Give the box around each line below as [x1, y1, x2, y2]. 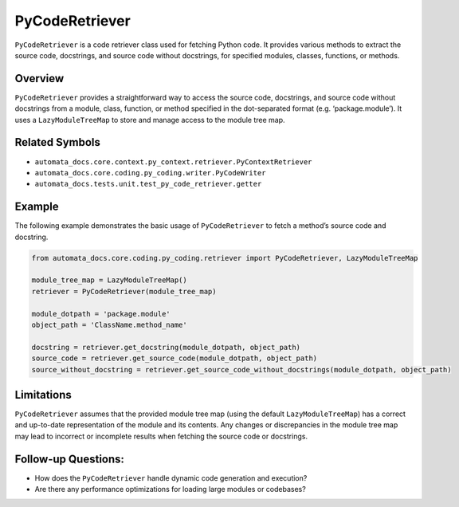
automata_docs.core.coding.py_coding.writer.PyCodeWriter [34, 168, 266, 177]
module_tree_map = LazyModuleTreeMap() [31, 276, 187, 285]
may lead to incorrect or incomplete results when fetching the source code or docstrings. [14, 431, 308, 441]
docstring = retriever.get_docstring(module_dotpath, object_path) [31, 343, 301, 352]
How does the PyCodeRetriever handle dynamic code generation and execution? [34, 473, 308, 482]
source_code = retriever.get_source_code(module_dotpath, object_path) [31, 354, 318, 363]
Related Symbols [14, 136, 101, 149]
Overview [14, 72, 65, 85]
